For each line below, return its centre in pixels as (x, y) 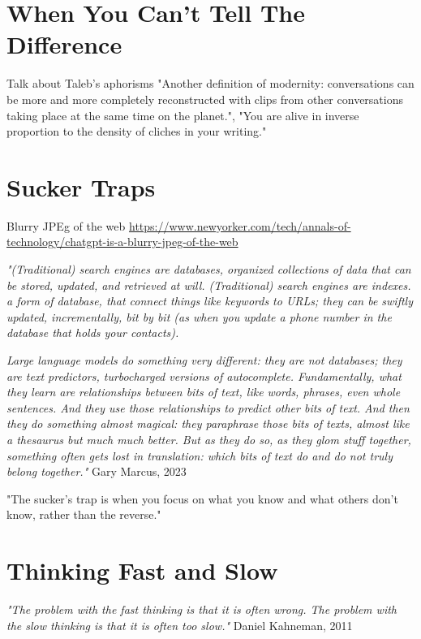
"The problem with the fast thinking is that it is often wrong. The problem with (202, 609)
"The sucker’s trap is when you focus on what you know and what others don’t (202, 498)
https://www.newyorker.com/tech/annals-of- (240, 225)
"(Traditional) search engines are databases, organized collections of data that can (209, 269)
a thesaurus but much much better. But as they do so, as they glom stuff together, (209, 439)
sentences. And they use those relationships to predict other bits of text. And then (208, 407)
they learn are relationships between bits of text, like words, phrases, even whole (204, 392)
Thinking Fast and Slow (142, 570)
